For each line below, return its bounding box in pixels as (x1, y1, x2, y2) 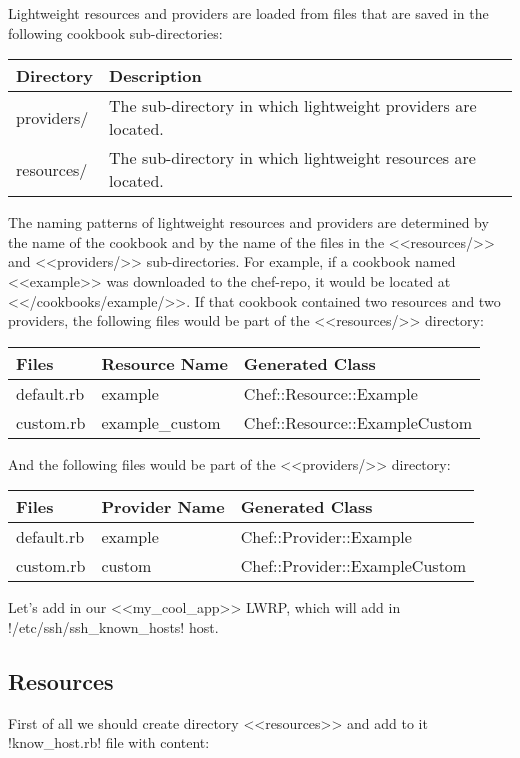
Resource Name (101, 351, 228, 375)
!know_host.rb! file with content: (8, 732, 210, 753)
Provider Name (101, 495, 225, 519)
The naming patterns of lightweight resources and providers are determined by (8, 212, 489, 233)
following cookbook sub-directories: (8, 22, 223, 43)
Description (109, 64, 202, 88)
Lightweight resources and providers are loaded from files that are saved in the (8, 3, 489, 23)
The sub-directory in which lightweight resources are (109, 146, 476, 170)
